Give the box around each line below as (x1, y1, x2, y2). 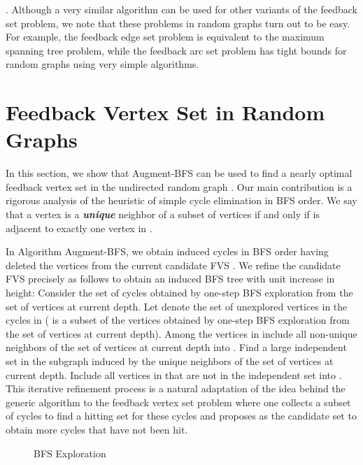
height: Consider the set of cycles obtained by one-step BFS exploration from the (6, 285, 353, 300)
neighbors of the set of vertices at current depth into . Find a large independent (6, 340, 347, 355)
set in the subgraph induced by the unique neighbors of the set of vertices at (6, 354, 334, 368)
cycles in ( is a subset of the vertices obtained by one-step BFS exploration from (6, 313, 350, 327)
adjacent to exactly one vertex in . (6, 220, 152, 235)
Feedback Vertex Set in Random (6, 98, 325, 127)
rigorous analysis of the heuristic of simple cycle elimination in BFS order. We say (6, 193, 357, 208)
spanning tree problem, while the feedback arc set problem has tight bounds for (6, 43, 347, 57)
